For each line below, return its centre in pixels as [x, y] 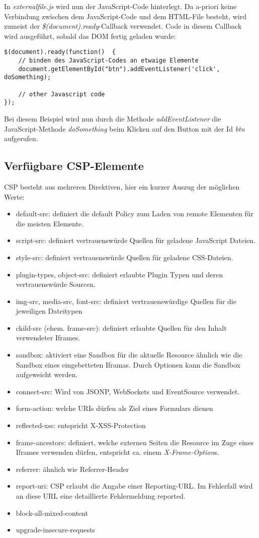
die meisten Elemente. [50, 223]
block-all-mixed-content [52, 513]
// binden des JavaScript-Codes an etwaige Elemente [108, 61]
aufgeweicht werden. [47, 374]
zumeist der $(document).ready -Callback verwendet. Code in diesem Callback [123, 26]
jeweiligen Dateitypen [49, 311]
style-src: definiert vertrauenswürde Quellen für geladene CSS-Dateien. [124, 257]
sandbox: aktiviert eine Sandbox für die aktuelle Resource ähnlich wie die [129, 355]
